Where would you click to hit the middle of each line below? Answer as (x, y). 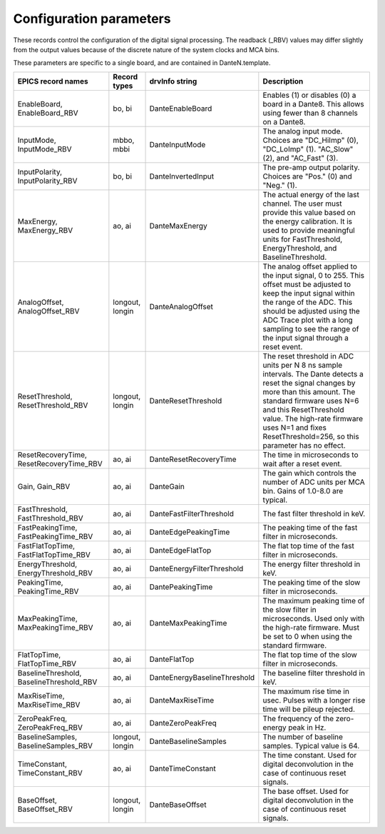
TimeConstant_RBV (50, 773)
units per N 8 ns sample (303, 365)
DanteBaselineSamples (188, 741)
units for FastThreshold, (303, 239)
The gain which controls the (309, 473)
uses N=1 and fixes (295, 427)
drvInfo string (173, 81)
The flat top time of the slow (310, 655)
